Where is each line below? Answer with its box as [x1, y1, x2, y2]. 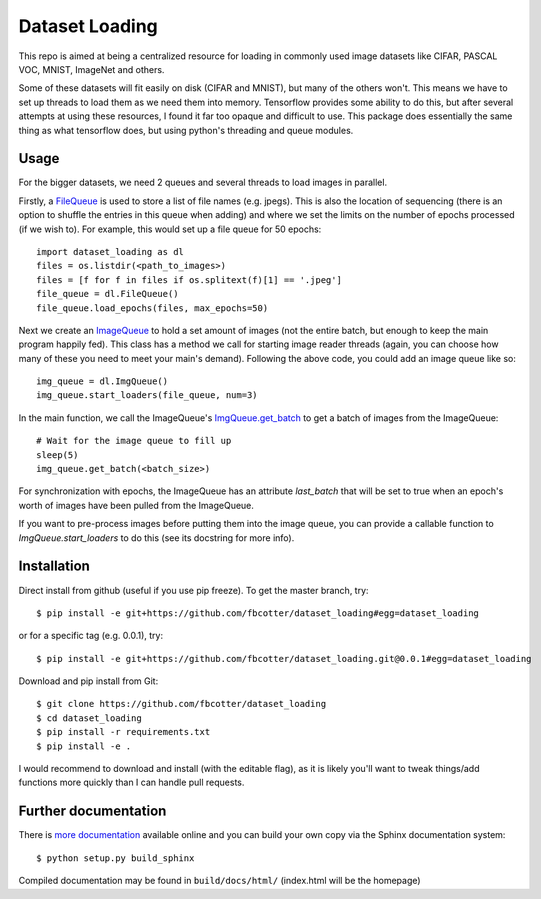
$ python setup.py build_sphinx [36, 852, 195, 864]
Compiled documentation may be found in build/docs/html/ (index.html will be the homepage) [18, 875, 421, 887]
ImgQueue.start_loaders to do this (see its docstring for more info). [18, 531, 295, 544]
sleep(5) [36, 449, 79, 460]
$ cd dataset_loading [36, 712, 142, 724]
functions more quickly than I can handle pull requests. [18, 776, 245, 789]
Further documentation [18, 803, 167, 820]
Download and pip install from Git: [18, 675, 159, 687]
